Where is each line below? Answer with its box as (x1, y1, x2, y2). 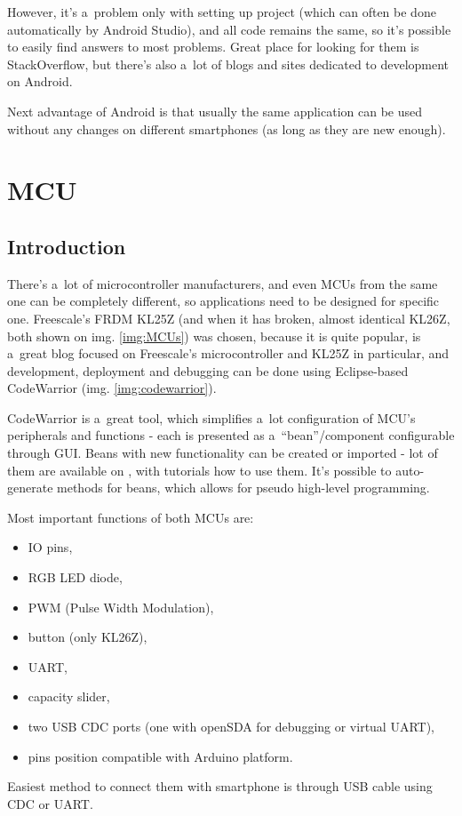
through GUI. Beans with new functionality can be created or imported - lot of (7, 444, 438, 462)
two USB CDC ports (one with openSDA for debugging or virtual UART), (28, 717, 435, 736)
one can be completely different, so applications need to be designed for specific (7, 292, 440, 310)
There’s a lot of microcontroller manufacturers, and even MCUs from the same (7, 274, 438, 292)
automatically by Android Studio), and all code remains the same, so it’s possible (7, 20, 451, 38)
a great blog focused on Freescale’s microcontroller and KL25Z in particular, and (7, 344, 450, 363)
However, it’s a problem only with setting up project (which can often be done (7, 3, 436, 20)
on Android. (7, 72, 73, 91)
